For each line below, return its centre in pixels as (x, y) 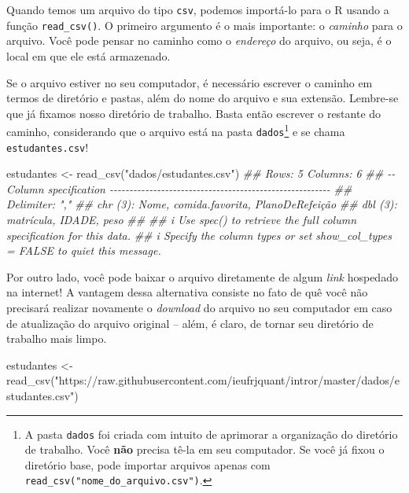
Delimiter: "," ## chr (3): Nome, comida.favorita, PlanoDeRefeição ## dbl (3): (202, 204)
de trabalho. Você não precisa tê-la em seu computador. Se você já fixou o (204, 449)
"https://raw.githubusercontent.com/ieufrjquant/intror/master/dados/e (227, 380)
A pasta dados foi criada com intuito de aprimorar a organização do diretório (211, 434)
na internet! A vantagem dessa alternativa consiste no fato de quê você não (187, 292)
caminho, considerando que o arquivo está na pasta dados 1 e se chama (176, 130)
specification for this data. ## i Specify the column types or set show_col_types (199, 235)
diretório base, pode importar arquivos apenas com (147, 464)
